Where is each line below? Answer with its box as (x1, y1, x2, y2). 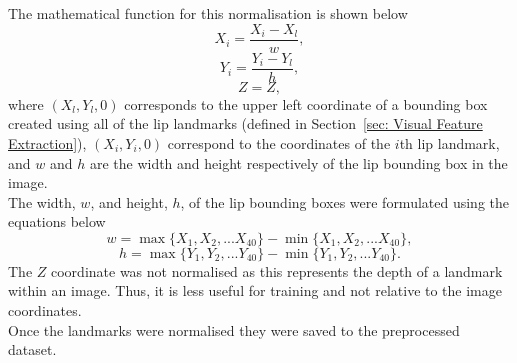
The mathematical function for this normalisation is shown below (8, 3, 408, 23)
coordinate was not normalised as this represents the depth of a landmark (51, 260, 503, 281)
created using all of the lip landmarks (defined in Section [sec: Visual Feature (8, 113, 483, 134)
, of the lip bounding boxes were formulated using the (180, 191, 510, 212)
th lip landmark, (399, 132, 500, 153)
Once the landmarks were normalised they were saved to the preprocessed (8, 319, 460, 340)
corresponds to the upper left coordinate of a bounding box (124, 93, 488, 114)
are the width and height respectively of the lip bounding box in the (89, 152, 508, 173)
